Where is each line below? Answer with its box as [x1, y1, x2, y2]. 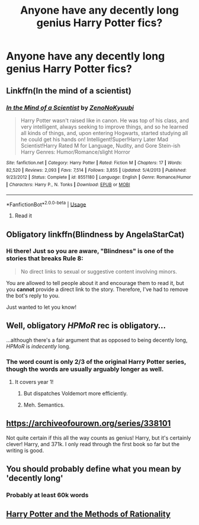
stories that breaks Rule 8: [6, 254, 84, 262]
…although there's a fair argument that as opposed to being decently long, [6, 336, 188, 344]
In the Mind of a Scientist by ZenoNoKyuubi [6, 103, 134, 111]
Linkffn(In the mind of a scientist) [6, 85, 131, 95]
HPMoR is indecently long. [6, 342, 71, 350]
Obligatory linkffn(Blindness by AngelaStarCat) [6, 229, 185, 239]
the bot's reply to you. [6, 292, 60, 299]
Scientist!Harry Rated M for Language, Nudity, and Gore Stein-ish [20, 142, 181, 149]
